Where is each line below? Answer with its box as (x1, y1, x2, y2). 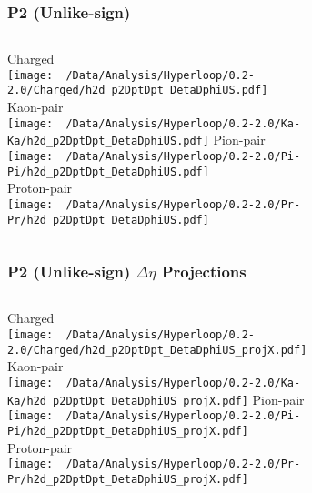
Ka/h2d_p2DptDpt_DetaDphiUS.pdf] (7, 135, 209, 148)
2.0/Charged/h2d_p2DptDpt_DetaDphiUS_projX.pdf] (7, 343, 307, 357)
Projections (161, 260, 247, 283)
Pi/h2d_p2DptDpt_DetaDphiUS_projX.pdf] (7, 424, 248, 438)
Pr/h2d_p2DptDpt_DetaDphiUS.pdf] (7, 213, 209, 226)
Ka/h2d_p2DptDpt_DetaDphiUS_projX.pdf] (7, 394, 248, 407)
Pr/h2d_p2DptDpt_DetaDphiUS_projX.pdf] (7, 472, 248, 486)
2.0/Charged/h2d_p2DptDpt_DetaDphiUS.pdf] (7, 84, 268, 97)
